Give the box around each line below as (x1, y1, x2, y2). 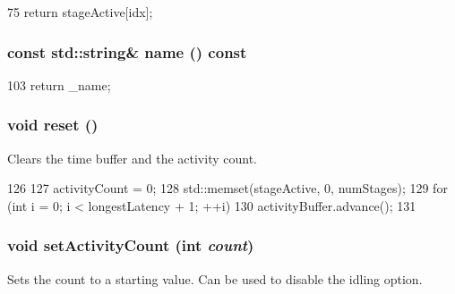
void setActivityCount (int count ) (7, 234, 254, 256)
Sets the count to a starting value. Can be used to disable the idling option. (7, 269, 423, 288)
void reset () (7, 113, 99, 136)
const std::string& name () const (7, 40, 247, 63)
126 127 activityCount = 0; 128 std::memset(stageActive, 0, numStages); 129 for (7, 179, 448, 197)
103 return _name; (7, 75, 111, 94)
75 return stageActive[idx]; (7, 3, 153, 21)
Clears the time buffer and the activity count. (7, 148, 257, 167)
